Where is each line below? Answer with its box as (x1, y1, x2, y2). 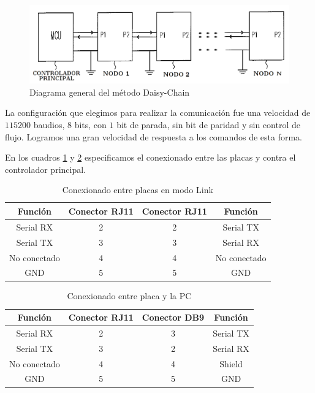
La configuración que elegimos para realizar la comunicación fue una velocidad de (5, 106, 311, 119)
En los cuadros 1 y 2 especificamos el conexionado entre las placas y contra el (5, 151, 296, 164)
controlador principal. (5, 162, 86, 175)
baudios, (33, 118, 65, 131)
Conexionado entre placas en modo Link (62, 183, 213, 196)
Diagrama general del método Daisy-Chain (29, 85, 190, 98)
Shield (219, 357, 243, 370)
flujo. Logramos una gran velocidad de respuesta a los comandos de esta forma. (5, 130, 302, 143)
